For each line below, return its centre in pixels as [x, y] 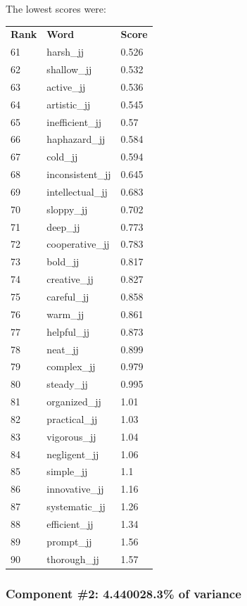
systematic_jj [76, 506]
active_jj [66, 86]
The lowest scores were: [56, 8]
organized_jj [74, 402]
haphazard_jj [76, 139]
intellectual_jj [77, 191]
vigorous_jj [71, 436]
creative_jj [70, 279]
